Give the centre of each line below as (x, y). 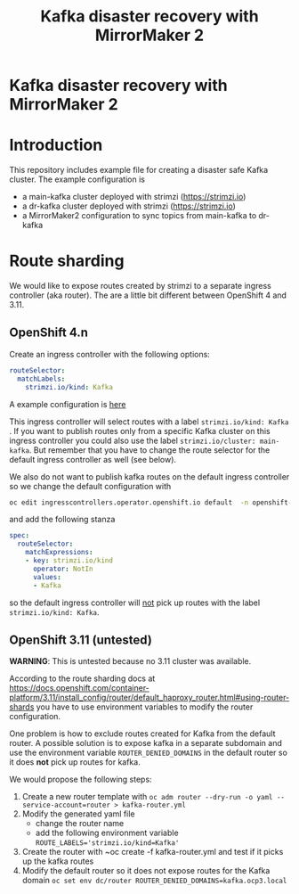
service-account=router (66, 805)
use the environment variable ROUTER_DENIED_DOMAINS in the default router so (148, 753)
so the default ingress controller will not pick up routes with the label (135, 603)
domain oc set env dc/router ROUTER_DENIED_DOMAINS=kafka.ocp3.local (154, 881)
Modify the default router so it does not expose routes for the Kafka (146, 871)
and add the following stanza (62, 520)
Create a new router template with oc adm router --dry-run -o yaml (147, 797)
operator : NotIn (63, 569)
